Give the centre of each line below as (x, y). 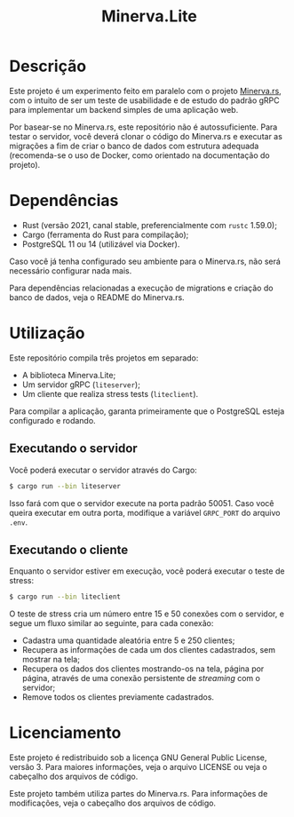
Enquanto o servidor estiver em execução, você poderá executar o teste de (147, 571)
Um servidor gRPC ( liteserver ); (81, 385)
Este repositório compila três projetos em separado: (104, 358)
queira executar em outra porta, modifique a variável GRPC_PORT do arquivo (145, 512)
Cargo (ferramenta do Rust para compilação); (105, 234)
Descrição (48, 66)
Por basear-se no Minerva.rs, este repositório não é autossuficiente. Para (143, 127)
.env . (19, 522)
